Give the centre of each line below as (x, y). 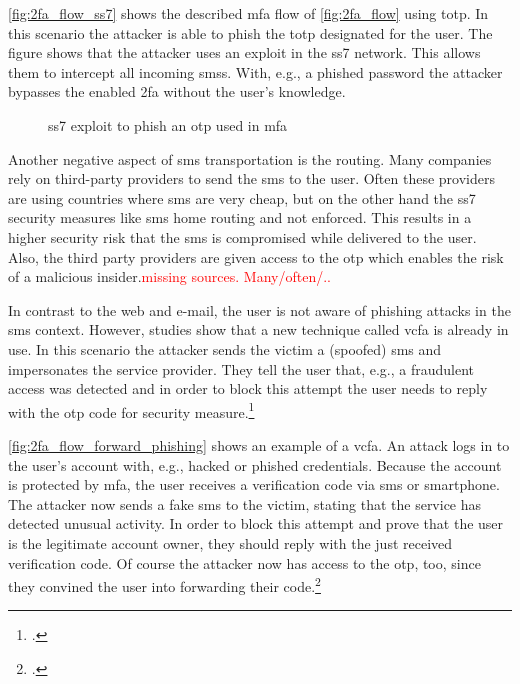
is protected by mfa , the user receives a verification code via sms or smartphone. (254, 484)
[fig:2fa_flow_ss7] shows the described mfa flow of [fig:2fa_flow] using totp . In (248, 13)
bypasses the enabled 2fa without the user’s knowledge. (177, 91)
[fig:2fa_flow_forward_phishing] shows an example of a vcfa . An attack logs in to (259, 444)
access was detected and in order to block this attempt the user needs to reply (248, 388)
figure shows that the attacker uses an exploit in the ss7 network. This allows (244, 52)
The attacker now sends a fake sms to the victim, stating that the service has (245, 503)
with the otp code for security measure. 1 (131, 410)
